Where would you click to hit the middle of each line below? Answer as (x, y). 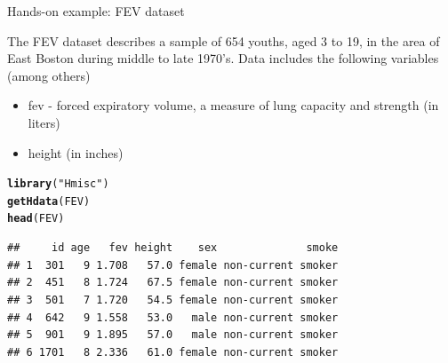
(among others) (49, 75)
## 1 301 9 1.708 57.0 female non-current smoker (173, 265)
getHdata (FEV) (49, 201)
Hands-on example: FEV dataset (96, 11)
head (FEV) (36, 219)
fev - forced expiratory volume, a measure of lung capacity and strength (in (233, 105)
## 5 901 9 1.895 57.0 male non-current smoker (173, 335)
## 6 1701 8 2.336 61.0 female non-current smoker (173, 352)
